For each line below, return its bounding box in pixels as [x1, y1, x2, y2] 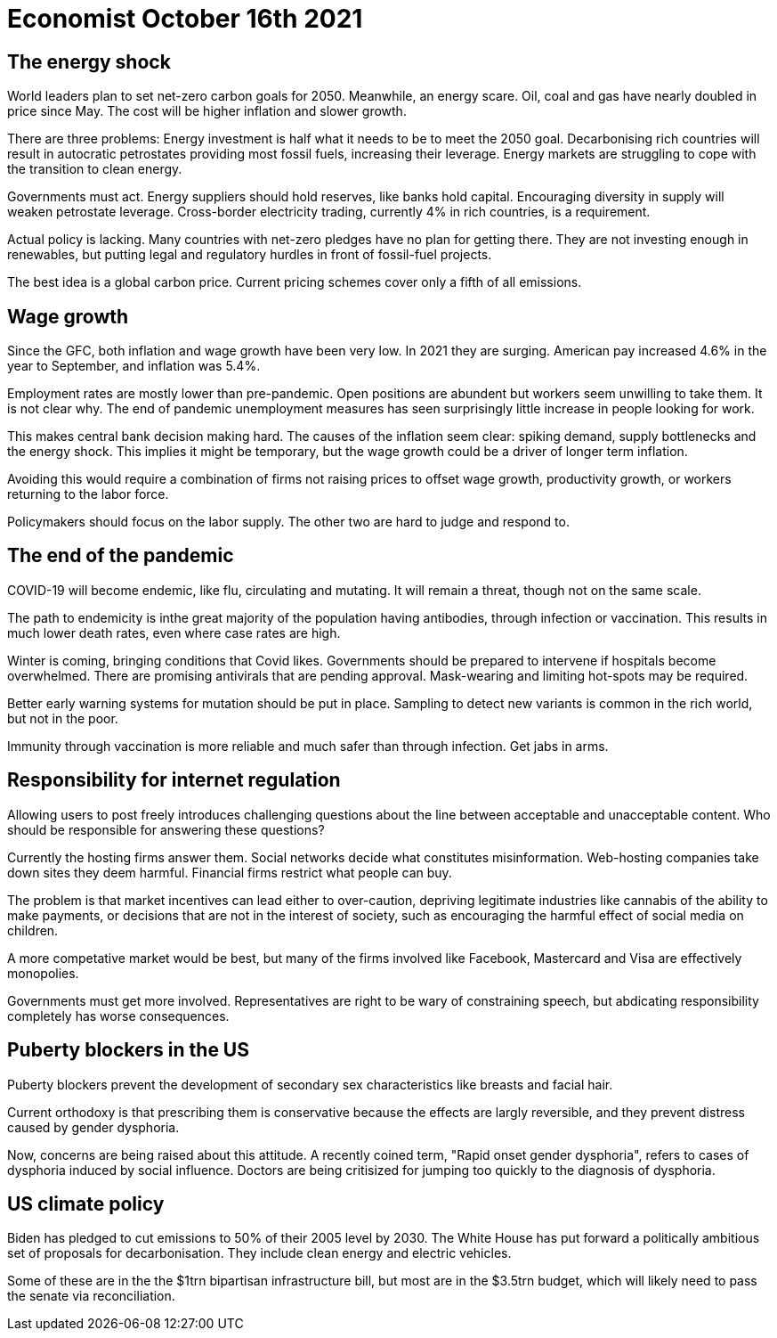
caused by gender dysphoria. [7, 1119, 180, 1135]
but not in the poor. [7, 710, 118, 726]
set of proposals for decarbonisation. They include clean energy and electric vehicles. [7, 1245, 512, 1261]
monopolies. [7, 965, 79, 981]
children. [7, 922, 59, 938]
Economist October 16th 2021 [7, 4, 363, 34]
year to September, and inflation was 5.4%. [7, 358, 261, 374]
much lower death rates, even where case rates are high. [7, 624, 341, 640]
